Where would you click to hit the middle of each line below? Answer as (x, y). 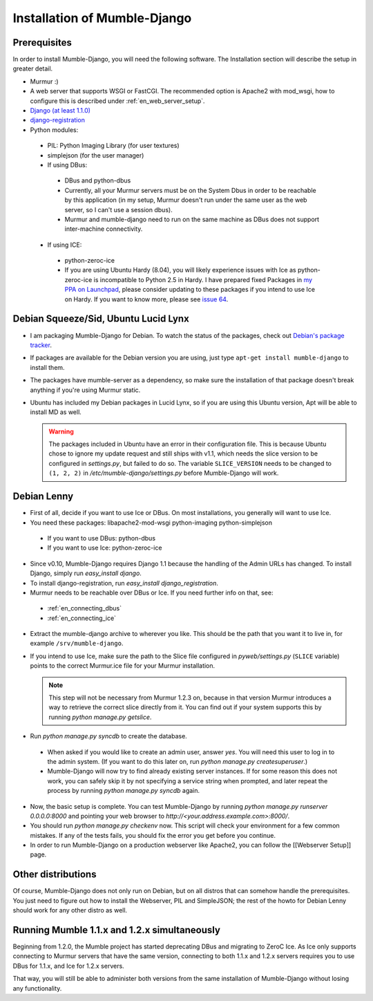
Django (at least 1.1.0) (60, 111)
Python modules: (54, 130)
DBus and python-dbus (98, 180)
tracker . (41, 345)
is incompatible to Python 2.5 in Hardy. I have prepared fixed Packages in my (203, 279)
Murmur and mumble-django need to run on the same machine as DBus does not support (192, 219)
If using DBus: (67, 165)
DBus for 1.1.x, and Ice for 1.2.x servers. (68, 966)
